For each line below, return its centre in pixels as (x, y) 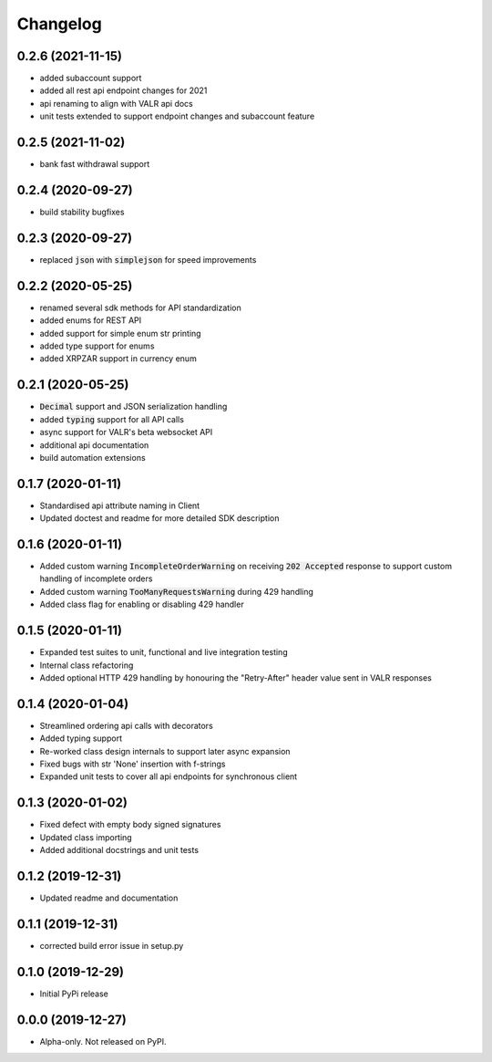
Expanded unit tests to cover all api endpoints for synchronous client (169, 776)
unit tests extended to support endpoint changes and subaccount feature (177, 116)
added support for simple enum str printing (120, 333)
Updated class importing (86, 837)
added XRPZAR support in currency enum (118, 359)
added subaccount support (91, 78)
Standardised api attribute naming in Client (120, 505)
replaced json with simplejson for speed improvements (148, 259)
